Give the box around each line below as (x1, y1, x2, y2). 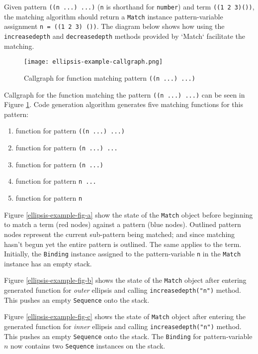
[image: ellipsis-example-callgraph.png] (24, 58, 163, 66)
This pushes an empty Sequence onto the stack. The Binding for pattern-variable (4, 331, 253, 341)
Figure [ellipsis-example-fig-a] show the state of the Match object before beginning (4, 209, 253, 220)
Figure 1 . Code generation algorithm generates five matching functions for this (4, 99, 243, 110)
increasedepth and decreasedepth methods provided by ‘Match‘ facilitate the (4, 30, 245, 41)
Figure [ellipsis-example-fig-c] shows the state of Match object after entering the (4, 311, 246, 322)
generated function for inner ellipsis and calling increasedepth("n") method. (4, 321, 242, 331)
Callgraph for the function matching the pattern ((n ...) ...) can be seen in (4, 89, 245, 100)
